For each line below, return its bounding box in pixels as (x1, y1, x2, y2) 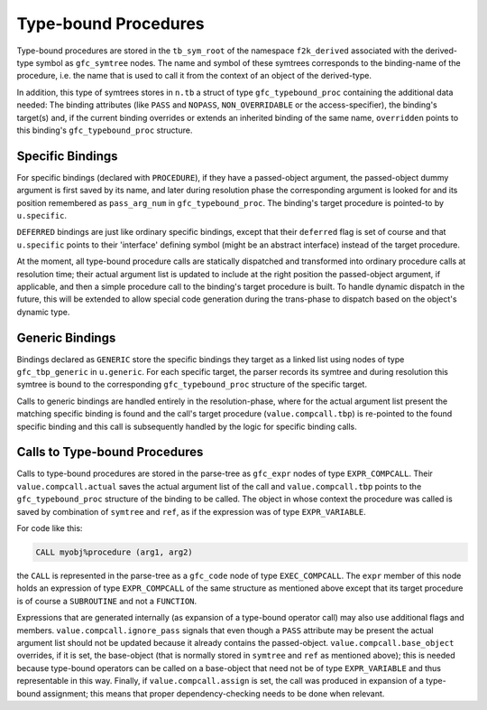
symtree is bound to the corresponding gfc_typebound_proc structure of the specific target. (16, 379, 367, 390)
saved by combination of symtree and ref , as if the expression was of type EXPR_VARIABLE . (16, 506, 367, 517)
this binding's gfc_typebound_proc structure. (16, 125, 193, 135)
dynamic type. (16, 306, 70, 317)
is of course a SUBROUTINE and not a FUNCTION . (16, 595, 198, 606)
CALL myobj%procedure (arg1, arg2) (35, 547, 193, 557)
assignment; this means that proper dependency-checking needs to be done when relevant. (42, 687, 385, 699)
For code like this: (16, 523, 83, 534)
